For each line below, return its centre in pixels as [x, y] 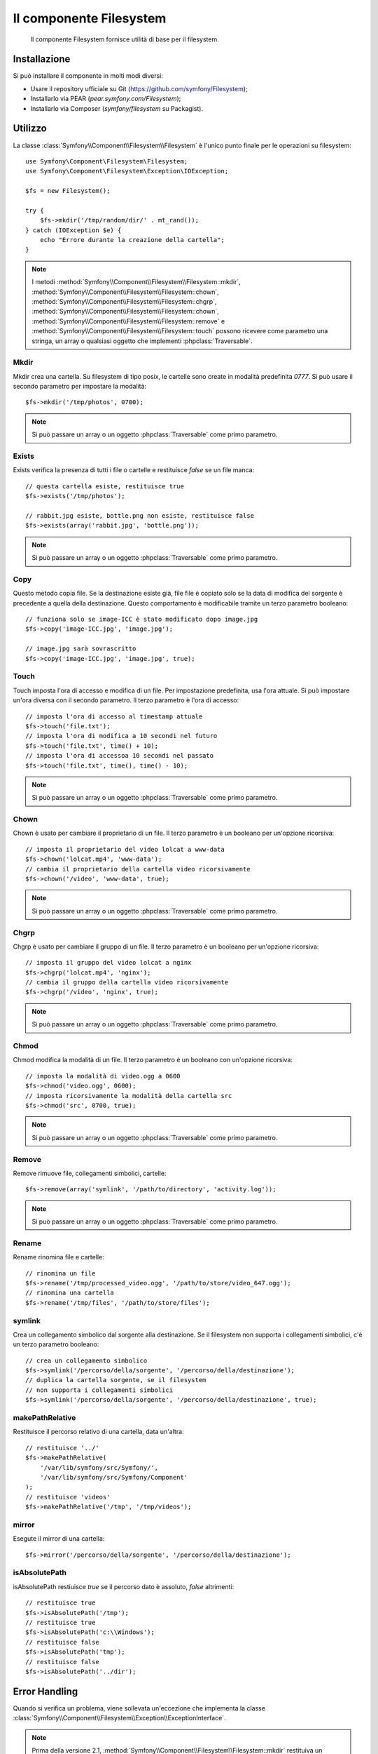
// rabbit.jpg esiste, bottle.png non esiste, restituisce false [140, 515]
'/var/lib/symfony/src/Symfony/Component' [114, 1477]
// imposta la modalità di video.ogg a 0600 [103, 1076]
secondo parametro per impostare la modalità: [80, 387]
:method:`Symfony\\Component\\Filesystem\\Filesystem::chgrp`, [124, 301]
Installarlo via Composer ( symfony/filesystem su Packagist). [117, 108]
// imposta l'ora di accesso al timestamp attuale [114, 716]
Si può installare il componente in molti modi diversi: [88, 76]
